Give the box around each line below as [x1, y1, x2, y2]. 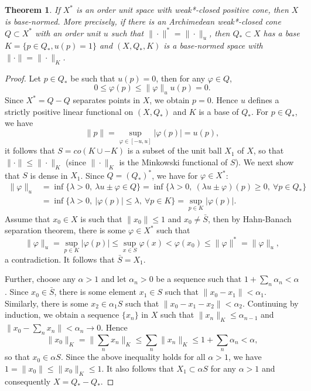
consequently [5, 375, 51, 387]
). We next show [235, 155, 294, 168]
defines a [248, 94, 279, 106]
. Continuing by [242, 297, 299, 309]
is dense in [30, 169, 68, 181]
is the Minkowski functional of [119, 155, 228, 168]
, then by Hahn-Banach [207, 212, 292, 225]
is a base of [199, 105, 239, 117]
